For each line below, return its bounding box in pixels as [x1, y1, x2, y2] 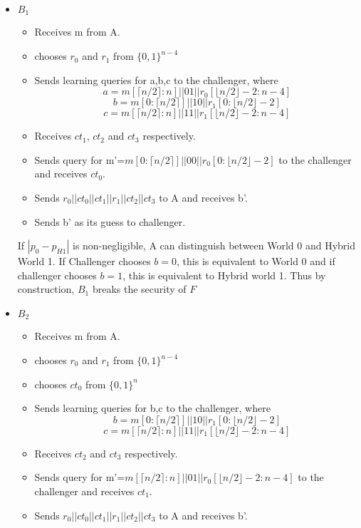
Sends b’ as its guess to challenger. [34, 214, 186, 229]
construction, [17, 281, 75, 296]
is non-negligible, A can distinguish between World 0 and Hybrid [72, 238, 356, 253]
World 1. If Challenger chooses [17, 254, 151, 269]
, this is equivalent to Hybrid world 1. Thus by [122, 267, 326, 282]
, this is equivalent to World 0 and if [177, 254, 335, 269]
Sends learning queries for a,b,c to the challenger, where [34, 72, 278, 87]
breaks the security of [92, 281, 187, 296]
